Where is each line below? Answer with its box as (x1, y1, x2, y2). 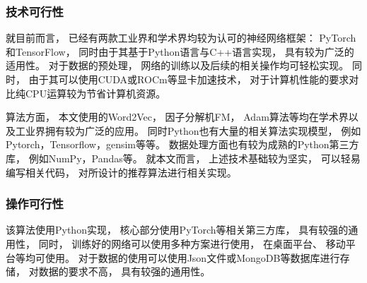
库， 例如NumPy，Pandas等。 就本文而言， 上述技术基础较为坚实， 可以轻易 (6, 150, 361, 165)
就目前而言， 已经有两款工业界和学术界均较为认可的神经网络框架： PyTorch (6, 30, 356, 45)
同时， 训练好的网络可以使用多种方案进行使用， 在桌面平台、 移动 (38, 236, 346, 251)
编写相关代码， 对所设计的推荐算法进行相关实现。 (6, 164, 237, 179)
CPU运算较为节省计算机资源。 (25, 85, 166, 100)
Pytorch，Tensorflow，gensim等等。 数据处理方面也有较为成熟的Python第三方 (6, 137, 359, 152)
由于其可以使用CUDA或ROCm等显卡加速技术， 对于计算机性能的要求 (28, 72, 349, 86)
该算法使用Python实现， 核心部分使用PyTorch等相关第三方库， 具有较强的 (6, 222, 349, 237)
